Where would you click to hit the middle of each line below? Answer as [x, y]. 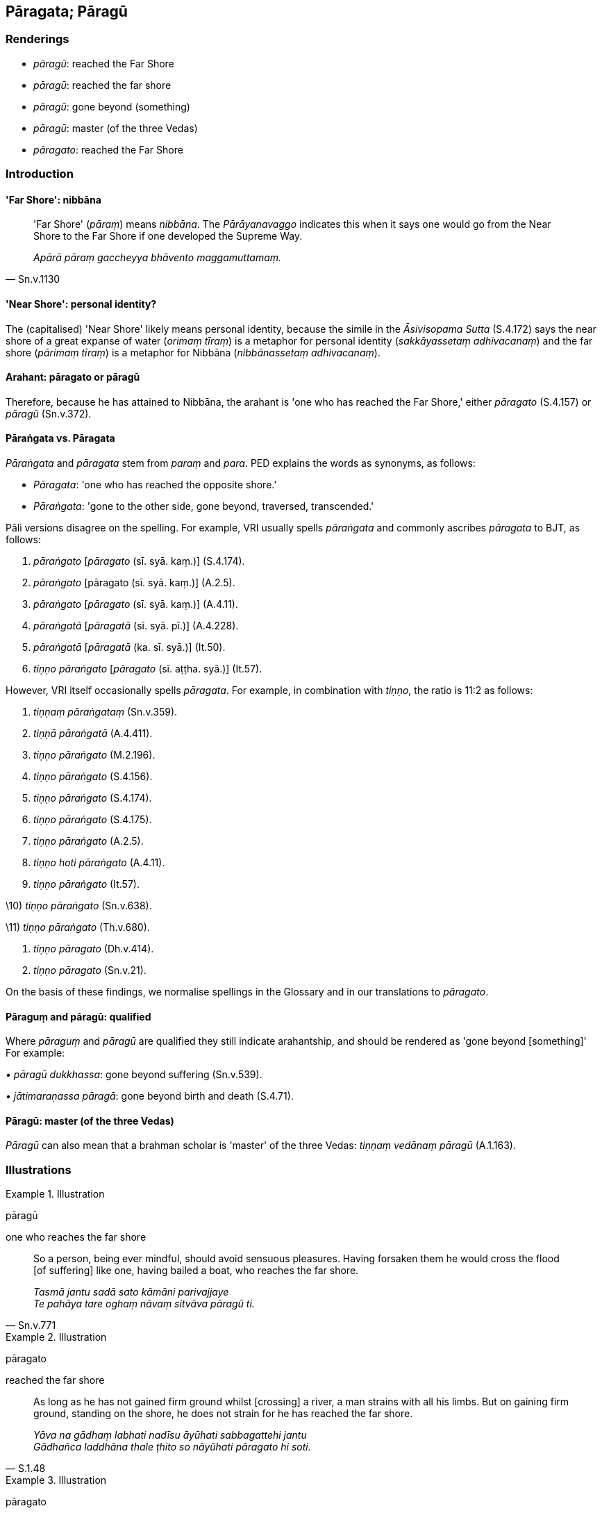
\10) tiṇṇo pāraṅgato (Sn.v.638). [79, 906]
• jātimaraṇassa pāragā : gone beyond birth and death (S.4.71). [150, 1096]
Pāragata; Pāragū [67, 11]
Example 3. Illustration [56, 1480]
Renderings [37, 39]
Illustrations [39, 1169]
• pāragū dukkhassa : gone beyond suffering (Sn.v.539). [134, 1075]
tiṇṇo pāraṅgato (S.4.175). [93, 820]
